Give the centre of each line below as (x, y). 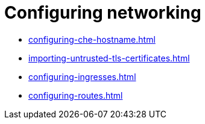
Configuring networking (103, 13)
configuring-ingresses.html (82, 76)
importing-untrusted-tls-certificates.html (109, 58)
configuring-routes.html (76, 95)
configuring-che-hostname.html (92, 39)
